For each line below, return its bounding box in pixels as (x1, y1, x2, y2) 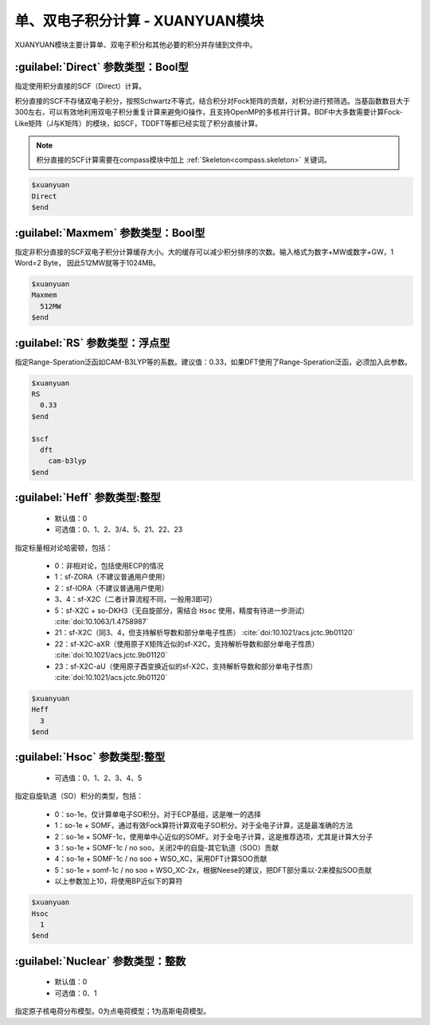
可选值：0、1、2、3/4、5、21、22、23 (54, 524, 183, 534)
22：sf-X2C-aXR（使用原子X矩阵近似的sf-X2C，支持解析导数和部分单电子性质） (54, 638, 319, 649)
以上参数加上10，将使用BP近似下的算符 (54, 877, 183, 886)
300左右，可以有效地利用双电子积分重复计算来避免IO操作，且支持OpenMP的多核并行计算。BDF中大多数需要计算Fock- (14, 108, 404, 117)
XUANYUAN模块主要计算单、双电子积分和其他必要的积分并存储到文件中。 (14, 40, 257, 49)
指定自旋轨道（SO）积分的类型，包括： (14, 791, 143, 801)
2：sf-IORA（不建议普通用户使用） (54, 583, 169, 593)
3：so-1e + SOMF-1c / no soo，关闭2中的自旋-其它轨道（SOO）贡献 (54, 843, 279, 853)
